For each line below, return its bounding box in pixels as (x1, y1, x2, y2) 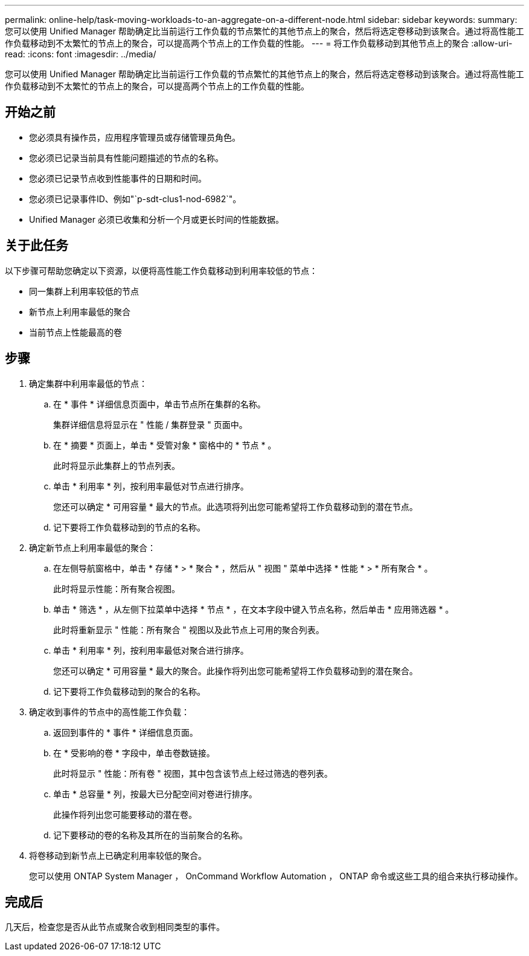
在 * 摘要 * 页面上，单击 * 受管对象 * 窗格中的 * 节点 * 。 (53, 439, 277, 450)
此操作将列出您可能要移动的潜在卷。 (53, 809, 197, 820)
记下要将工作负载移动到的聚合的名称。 (53, 686, 205, 696)
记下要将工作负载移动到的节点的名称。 (53, 521, 205, 532)
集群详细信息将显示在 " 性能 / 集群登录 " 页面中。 (53, 419, 248, 430)
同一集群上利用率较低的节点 (29, 285, 139, 296)
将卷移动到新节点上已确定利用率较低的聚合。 (29, 850, 207, 861)
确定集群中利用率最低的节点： (29, 378, 147, 389)
